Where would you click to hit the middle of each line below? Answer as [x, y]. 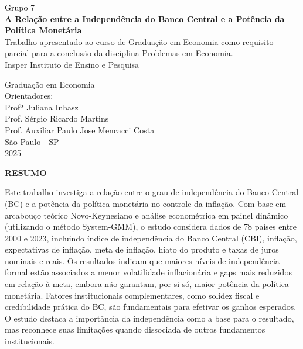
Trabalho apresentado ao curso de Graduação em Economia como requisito [139, 41]
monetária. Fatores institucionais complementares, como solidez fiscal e [132, 295]
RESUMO [26, 172]
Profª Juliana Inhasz [42, 107]
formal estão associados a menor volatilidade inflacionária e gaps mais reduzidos [148, 272]
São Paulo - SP [32, 141]
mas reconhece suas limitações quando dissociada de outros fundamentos [135, 329]
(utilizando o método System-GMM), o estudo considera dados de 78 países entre [151, 227]
